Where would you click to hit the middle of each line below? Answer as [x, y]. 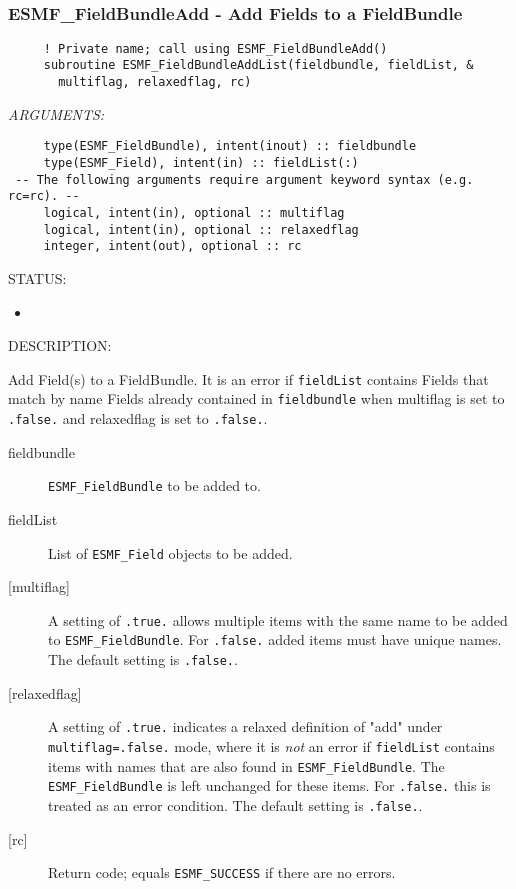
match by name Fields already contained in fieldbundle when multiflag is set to [256, 398]
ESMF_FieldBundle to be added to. [154, 485]
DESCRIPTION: [60, 345]
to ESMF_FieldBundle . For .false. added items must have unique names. [275, 639]
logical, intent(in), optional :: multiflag [194, 213]
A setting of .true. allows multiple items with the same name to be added [278, 619]
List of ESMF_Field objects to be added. [170, 552]
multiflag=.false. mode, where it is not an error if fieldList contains [271, 746]
